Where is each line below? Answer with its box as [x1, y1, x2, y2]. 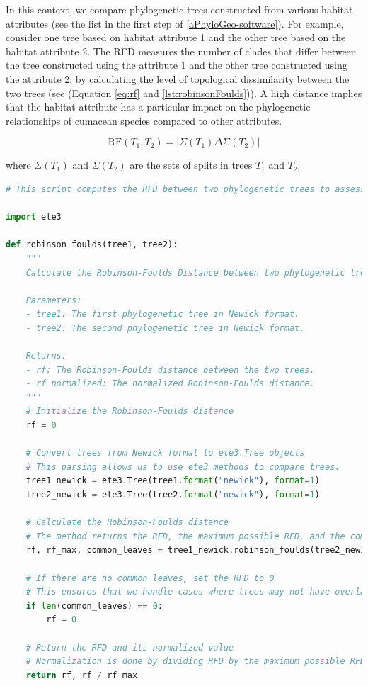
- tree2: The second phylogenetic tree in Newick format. [25, 322, 305, 333]
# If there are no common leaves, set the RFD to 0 [25, 573, 275, 583]
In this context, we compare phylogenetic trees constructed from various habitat [6, 2, 353, 16]
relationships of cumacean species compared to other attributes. [6, 113, 282, 128]
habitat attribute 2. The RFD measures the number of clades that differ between [6, 43, 357, 58]
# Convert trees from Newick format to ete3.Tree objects [25, 448, 305, 459]
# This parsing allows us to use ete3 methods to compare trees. [25, 461, 340, 472]
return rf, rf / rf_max [25, 670, 138, 680]
